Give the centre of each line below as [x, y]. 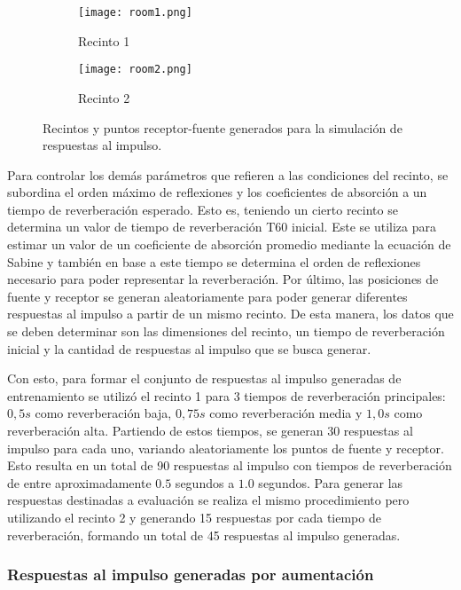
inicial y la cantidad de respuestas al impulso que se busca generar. [189, 348]
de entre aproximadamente [79, 482]
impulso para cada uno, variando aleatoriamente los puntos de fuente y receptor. [226, 448]
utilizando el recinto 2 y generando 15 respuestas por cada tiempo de [194, 517]
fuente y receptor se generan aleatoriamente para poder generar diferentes [207, 296]
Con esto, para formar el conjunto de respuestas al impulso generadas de [204, 378]
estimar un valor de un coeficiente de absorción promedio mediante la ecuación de [229, 244]
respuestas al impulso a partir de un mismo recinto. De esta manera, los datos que [230, 314]
